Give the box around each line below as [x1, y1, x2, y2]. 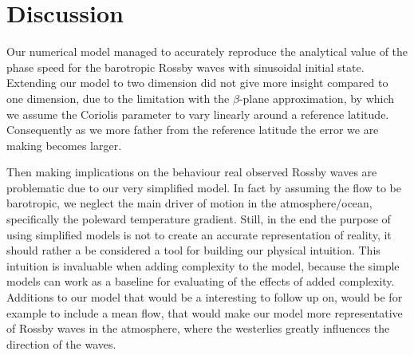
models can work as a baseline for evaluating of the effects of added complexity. [6, 273, 395, 290]
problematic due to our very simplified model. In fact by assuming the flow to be [6, 179, 402, 195]
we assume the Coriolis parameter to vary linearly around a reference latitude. [6, 105, 389, 122]
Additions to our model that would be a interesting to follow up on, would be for [6, 289, 403, 306]
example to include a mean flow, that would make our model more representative [6, 304, 403, 321]
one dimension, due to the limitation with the [6, 89, 230, 106]
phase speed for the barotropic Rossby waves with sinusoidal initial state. [6, 58, 365, 75]
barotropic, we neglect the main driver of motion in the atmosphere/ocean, [6, 195, 373, 211]
